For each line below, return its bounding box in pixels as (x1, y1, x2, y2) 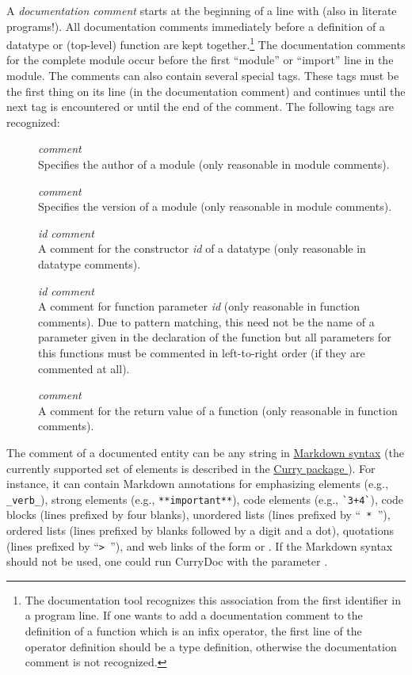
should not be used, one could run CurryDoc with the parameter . (6, 553, 328, 570)
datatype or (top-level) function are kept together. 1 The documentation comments (6, 34, 406, 52)
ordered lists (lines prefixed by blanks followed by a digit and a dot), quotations (6, 522, 394, 538)
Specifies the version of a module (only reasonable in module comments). (38, 198, 392, 215)
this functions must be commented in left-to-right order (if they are (38, 344, 365, 360)
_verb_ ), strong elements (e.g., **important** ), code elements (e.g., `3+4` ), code (6, 490, 404, 507)
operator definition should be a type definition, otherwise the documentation (25, 638, 397, 654)
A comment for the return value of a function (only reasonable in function (38, 402, 398, 418)
